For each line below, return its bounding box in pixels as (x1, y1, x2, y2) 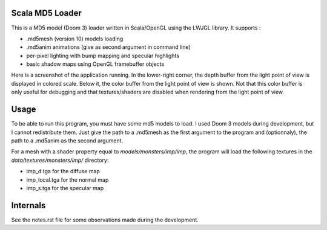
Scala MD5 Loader (11, 8, 82, 18)
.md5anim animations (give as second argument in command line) (26, 43, 191, 51)
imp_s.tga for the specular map (26, 184, 104, 191)
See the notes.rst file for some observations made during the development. (11, 216, 199, 223)
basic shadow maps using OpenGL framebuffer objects (26, 60, 165, 68)
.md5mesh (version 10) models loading (26, 35, 124, 42)
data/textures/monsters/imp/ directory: (11, 156, 109, 164)
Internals (11, 200, 46, 211)
